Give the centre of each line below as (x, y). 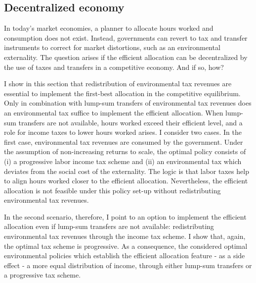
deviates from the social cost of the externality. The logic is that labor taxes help (127, 171)
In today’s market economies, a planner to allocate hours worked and (109, 28)
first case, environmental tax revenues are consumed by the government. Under (124, 141)
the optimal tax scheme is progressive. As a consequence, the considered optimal (126, 246)
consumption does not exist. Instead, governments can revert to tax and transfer (126, 37)
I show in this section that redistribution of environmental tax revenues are (118, 84)
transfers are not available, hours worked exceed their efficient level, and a (130, 122)
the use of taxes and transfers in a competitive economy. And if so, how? (114, 67)
